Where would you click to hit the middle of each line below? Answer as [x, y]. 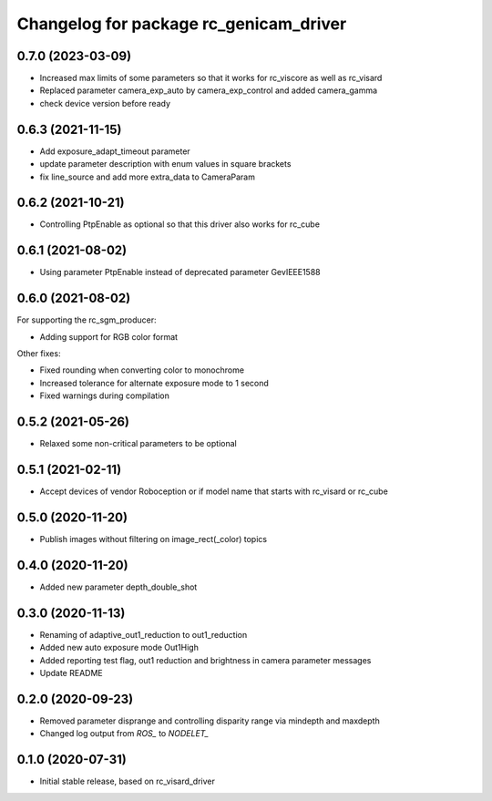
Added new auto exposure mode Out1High [119, 648]
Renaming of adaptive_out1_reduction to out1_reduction [143, 634]
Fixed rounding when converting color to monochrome [142, 370]
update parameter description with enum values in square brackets [165, 164]
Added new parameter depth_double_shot [118, 587]
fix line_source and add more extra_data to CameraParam [147, 177]
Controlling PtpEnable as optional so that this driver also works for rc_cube [180, 224]
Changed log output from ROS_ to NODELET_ [124, 734]
